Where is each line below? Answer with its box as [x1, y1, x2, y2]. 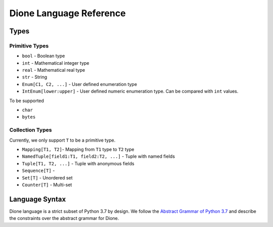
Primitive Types [9, 42, 49, 49]
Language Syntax [9, 195, 66, 203]
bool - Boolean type [22, 53, 65, 59]
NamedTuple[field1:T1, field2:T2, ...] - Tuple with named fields [22, 153, 175, 159]
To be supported [9, 98, 44, 104]
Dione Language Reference [9, 8, 126, 19]
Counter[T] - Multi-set [22, 181, 72, 188]
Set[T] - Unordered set [22, 174, 73, 180]
